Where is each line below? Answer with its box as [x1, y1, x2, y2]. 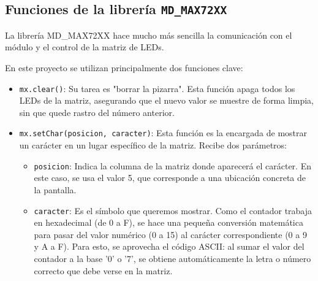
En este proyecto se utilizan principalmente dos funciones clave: [5, 61, 243, 74]
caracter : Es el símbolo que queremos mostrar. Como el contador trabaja [34, 204, 312, 217]
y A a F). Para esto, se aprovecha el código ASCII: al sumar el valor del [34, 240, 305, 253]
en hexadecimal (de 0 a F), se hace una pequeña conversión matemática [34, 216, 303, 229]
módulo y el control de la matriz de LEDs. [5, 40, 164, 53]
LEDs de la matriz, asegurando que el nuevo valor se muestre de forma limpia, [19, 94, 314, 107]
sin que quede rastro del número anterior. [19, 106, 175, 118]
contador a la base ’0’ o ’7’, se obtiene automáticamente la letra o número [34, 252, 311, 264]
